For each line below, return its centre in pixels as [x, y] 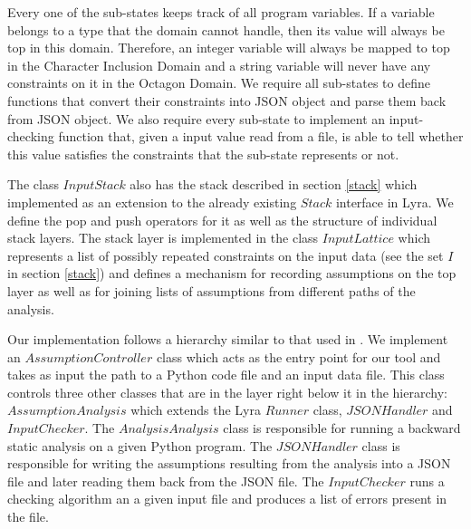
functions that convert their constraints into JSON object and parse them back [227, 100]
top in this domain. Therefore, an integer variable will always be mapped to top [229, 48]
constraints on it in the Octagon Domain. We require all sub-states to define [219, 83]
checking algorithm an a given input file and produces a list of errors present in [227, 499]
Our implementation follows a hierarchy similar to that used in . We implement [228, 339]
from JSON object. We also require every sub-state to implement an [197, 118]
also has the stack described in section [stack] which [274, 184]
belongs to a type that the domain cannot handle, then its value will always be [226, 29]
